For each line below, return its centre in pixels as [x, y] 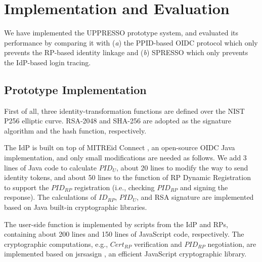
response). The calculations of [50, 197]
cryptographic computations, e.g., [56, 244]
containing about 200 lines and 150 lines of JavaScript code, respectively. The [124, 234]
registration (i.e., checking [115, 187]
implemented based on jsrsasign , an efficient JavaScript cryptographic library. [125, 254]
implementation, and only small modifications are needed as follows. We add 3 [125, 158]
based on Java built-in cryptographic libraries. [76, 207]
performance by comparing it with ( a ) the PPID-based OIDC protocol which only [131, 42]
